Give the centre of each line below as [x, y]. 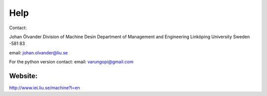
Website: [23, 76]
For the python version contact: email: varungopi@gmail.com [71, 62]
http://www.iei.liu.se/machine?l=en [44, 88]
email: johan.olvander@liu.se [39, 52]
